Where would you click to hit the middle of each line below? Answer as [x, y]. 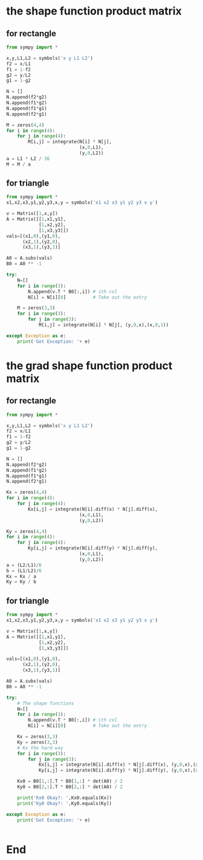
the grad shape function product [89, 365]
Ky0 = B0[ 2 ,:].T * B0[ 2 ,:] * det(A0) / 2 [70, 787]
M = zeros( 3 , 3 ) [36, 308]
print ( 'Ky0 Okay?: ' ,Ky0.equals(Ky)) [65, 803]
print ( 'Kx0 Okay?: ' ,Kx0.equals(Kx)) [65, 798]
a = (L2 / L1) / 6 [24, 565]
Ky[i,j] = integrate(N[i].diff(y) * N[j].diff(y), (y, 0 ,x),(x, [120, 771]
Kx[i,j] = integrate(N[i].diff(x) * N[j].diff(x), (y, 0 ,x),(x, [120, 765]
